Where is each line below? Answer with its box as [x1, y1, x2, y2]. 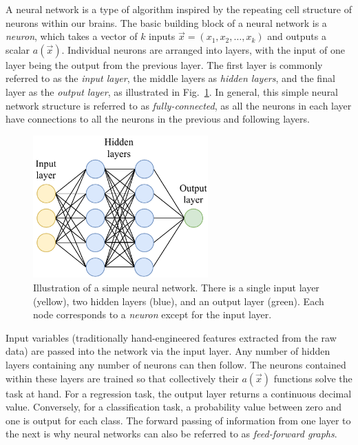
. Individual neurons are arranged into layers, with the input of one [61, 42, 345, 56]
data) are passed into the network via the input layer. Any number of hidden [6, 344, 330, 358]
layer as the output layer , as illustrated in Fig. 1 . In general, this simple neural [6, 84, 339, 99]
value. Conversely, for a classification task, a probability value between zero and [6, 400, 342, 414]
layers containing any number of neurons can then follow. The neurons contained [6, 358, 346, 372]
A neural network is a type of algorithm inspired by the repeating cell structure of [6, 2, 352, 16]
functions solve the [273, 371, 352, 385]
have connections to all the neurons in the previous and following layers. [6, 112, 310, 126]
